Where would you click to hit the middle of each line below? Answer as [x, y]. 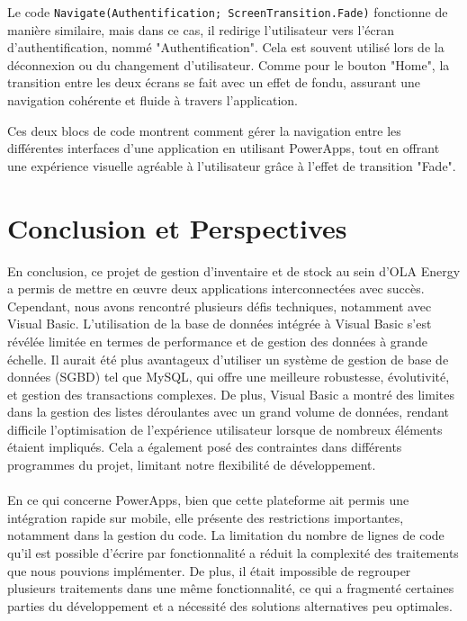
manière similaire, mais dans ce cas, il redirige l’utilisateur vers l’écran [201, 29]
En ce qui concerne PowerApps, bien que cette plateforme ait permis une [208, 500]
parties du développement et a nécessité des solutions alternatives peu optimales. [230, 605]
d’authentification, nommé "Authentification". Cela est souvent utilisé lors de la [226, 47]
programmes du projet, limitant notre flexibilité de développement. [192, 465]
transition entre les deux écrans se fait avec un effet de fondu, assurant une [214, 82]
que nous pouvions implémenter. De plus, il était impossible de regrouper [209, 570]
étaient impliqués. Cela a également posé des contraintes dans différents [205, 447]
